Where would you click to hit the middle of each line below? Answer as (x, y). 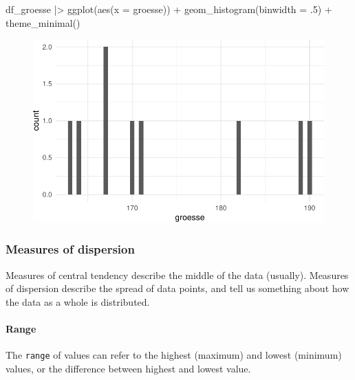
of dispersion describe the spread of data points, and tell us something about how (177, 288)
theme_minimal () (43, 22)
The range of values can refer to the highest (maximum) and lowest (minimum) (174, 355)
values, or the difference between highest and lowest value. (128, 368)
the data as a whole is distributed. (78, 301)
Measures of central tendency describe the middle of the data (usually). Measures (177, 275)
